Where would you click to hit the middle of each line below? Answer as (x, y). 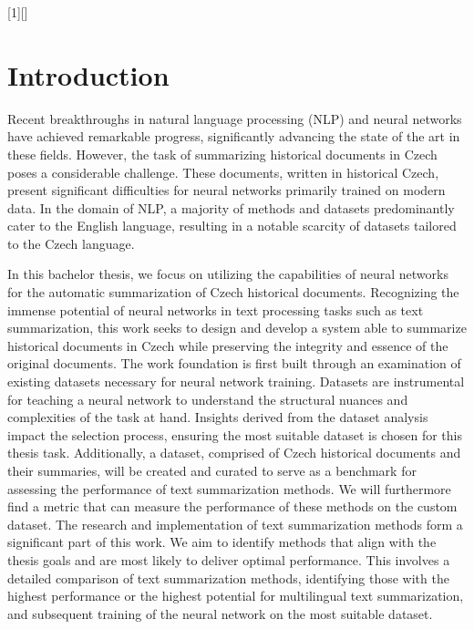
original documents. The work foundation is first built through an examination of (234, 363)
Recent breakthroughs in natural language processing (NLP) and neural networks (235, 118)
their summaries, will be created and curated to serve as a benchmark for (212, 470)
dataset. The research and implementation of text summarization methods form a (235, 524)
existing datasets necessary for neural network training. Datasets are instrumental (236, 382)
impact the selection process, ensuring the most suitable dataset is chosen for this (235, 434)
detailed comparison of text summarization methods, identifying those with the (228, 577)
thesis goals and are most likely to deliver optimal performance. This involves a (229, 559)
